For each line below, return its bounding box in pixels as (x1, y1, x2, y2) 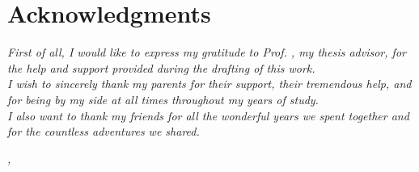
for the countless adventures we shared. (7, 123, 200, 140)
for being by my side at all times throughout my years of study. (7, 90, 319, 107)
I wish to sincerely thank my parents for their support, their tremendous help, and (7, 75, 412, 92)
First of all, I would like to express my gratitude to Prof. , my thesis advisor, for (7, 44, 406, 61)
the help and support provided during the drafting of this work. (7, 59, 315, 76)
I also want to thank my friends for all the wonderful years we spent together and (7, 107, 409, 124)
